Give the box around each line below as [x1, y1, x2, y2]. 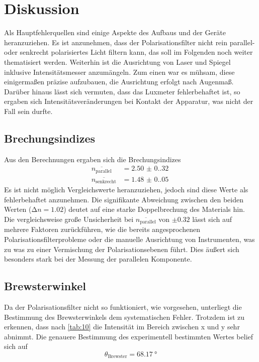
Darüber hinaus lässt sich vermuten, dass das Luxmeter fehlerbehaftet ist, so [4, 86, 240, 96]
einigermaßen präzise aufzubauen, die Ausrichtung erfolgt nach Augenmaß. [4, 76, 234, 87]
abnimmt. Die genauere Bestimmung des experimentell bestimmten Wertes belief [4, 331, 253, 341]
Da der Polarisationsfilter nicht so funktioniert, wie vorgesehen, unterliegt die [4, 302, 242, 312]
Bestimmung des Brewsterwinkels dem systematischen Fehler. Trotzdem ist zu [4, 311, 245, 322]
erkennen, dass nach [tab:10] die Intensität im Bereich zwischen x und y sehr [4, 321, 240, 332]
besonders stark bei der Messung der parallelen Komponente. [4, 254, 192, 264]
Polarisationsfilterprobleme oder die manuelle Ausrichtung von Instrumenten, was [4, 234, 255, 245]
